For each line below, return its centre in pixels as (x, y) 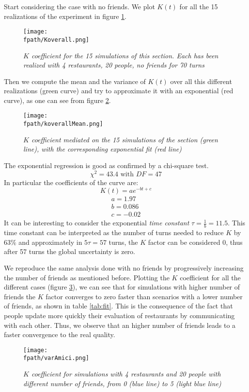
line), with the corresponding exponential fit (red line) (102, 149)
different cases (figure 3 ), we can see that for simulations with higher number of (122, 287)
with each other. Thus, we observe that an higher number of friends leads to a (120, 325)
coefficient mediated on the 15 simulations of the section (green (124, 139)
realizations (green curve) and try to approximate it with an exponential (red (119, 91)
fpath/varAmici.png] (56, 358)
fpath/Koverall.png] (56, 40)
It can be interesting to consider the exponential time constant (97, 223)
